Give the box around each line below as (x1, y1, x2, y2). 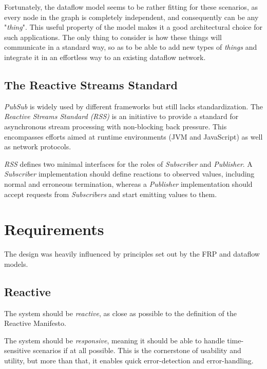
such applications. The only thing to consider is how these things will (4, 31, 222, 42)
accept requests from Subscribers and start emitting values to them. (4, 188, 217, 199)
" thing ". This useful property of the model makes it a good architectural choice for (4, 22, 262, 32)
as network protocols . (4, 141, 71, 152)
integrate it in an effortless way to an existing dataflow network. (4, 51, 206, 62)
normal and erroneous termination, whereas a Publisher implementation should (4, 178, 253, 189)
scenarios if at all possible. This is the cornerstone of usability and (33, 345, 241, 356)
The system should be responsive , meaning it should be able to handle (4, 335, 225, 345)
